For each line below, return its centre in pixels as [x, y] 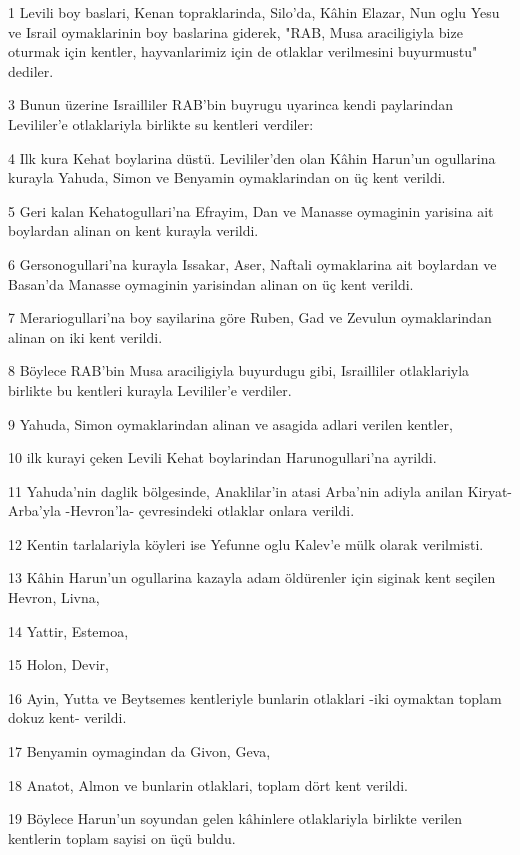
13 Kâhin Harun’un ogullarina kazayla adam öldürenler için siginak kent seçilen [252, 577]
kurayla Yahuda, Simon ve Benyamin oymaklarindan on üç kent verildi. [227, 177]
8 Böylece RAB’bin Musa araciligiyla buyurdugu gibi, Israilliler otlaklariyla [239, 370]
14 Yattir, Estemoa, [68, 630]
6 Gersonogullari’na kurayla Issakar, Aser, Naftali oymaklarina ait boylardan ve [252, 263]
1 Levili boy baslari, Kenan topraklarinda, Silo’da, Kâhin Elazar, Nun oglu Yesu [254, 12]
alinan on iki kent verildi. [85, 336]
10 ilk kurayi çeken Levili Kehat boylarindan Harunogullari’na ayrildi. [222, 457]
